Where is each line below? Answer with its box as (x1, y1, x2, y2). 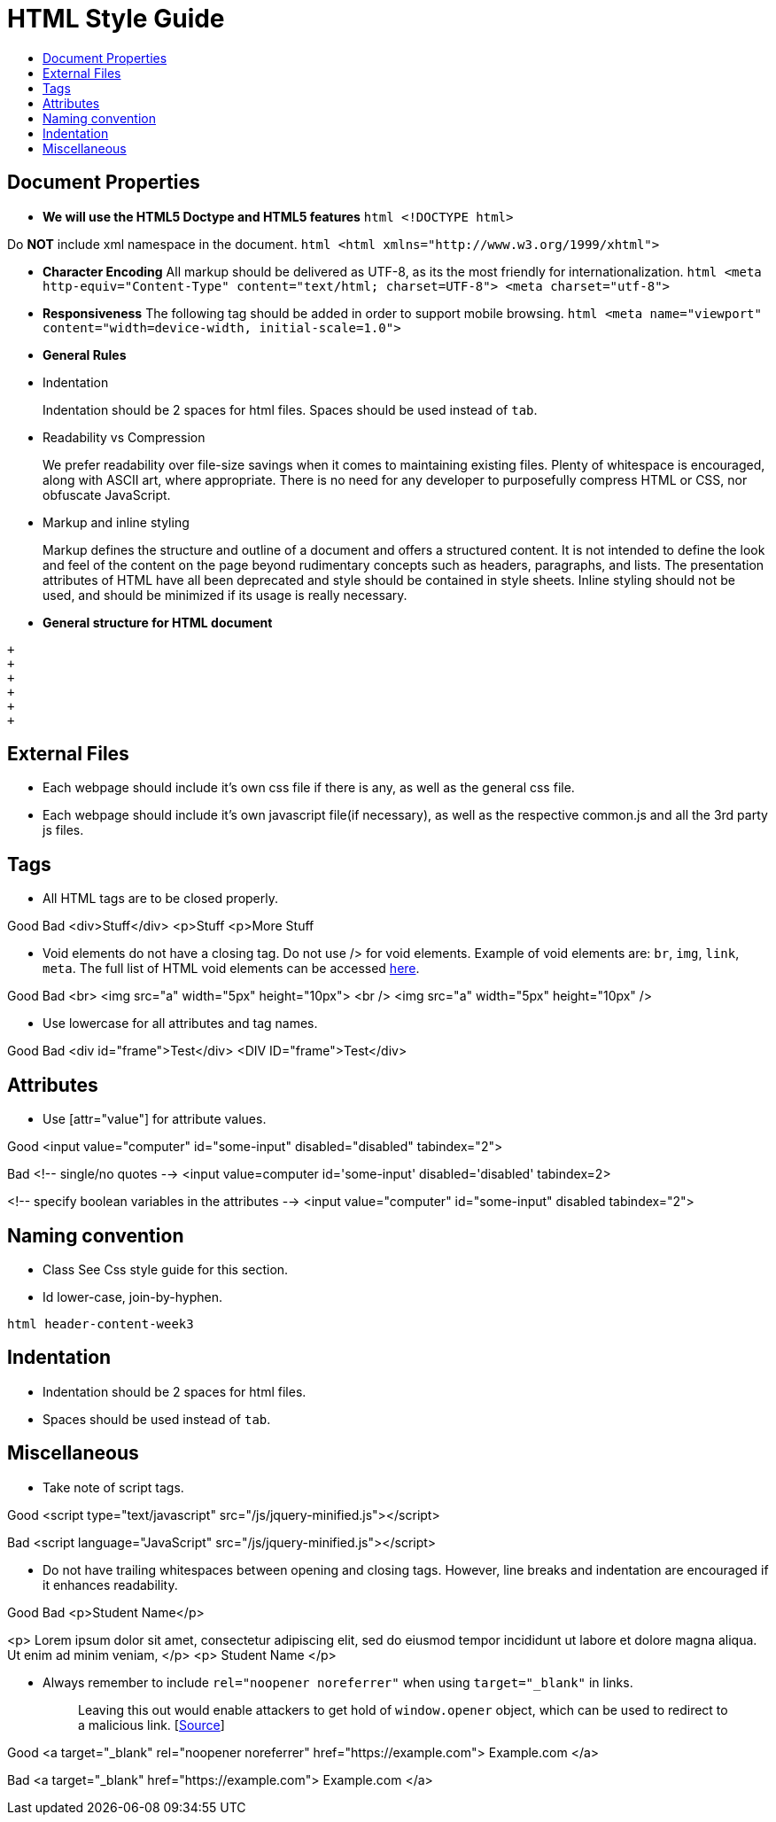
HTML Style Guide (7, 4, 225, 34)
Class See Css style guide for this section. (43, 1261, 289, 1277)
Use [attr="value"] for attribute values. (43, 1111, 267, 1127)
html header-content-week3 (7, 1316, 194, 1331)
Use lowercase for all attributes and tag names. (43, 1016, 318, 1032)
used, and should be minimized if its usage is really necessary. (43, 587, 407, 603)
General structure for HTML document (43, 614, 273, 630)
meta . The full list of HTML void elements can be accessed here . (43, 961, 420, 977)
